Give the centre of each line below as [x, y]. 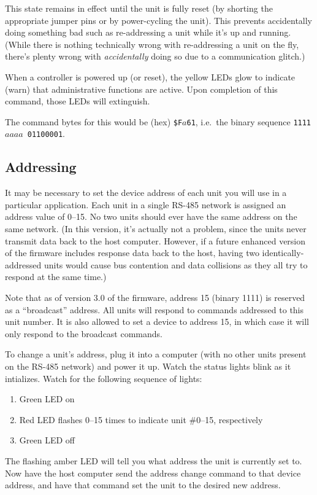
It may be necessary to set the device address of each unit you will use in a [146, 193]
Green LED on [47, 399]
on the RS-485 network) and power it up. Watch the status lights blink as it [148, 366]
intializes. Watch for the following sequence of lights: [104, 378]
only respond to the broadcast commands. [84, 333]
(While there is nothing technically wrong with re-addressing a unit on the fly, [152, 44]
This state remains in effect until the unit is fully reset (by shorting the [139, 8]
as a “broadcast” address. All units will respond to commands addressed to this [155, 309]
